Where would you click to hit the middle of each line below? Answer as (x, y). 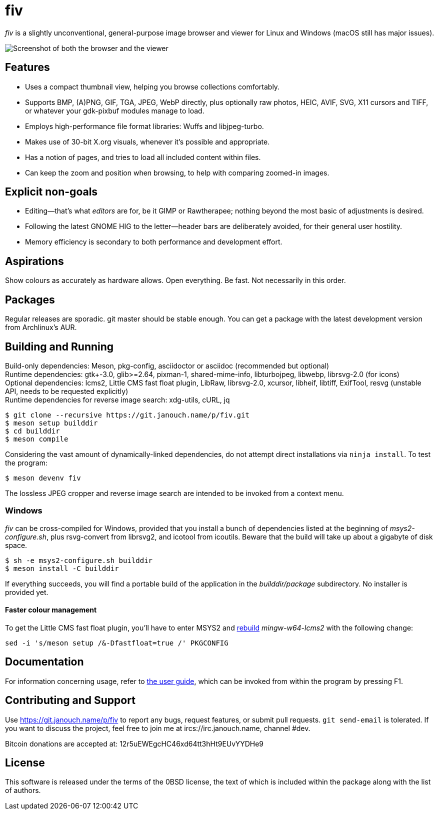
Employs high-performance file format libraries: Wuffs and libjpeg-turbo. (144, 126)
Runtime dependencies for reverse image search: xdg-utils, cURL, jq (117, 399)
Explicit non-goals (51, 192)
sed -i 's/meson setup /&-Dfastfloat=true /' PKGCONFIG (117, 643)
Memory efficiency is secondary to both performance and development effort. (154, 242)
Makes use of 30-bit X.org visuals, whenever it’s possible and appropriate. (147, 141)
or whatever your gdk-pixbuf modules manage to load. (115, 110)
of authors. (23, 790)
